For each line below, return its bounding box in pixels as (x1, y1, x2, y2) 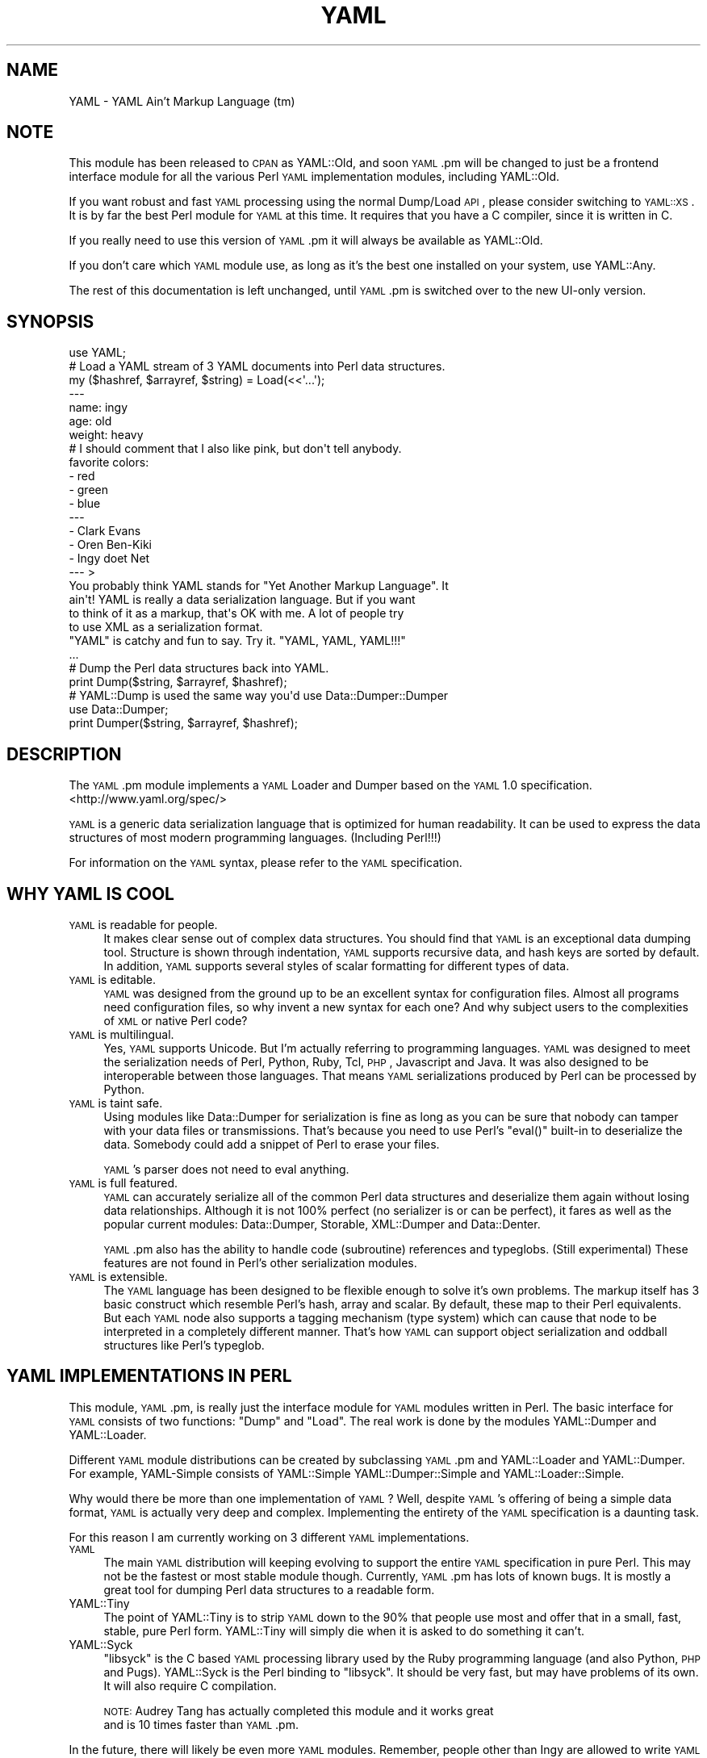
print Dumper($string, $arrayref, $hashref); (69, 716, 299, 730)
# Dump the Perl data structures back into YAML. (69, 661, 329, 676)
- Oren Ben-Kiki (69, 538, 153, 552)
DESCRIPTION (6, 743, 122, 764)
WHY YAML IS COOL (6, 883, 174, 904)
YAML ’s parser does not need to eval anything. (103, 1162, 349, 1176)
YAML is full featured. (69, 1175, 178, 1190)
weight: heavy (69, 428, 144, 442)
